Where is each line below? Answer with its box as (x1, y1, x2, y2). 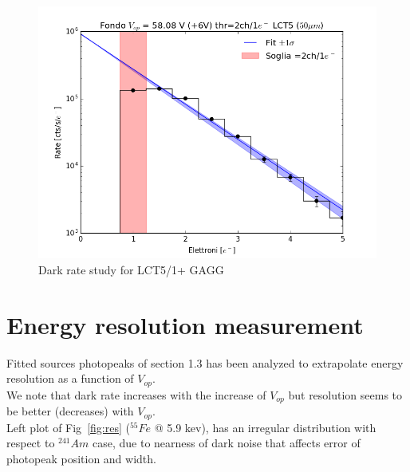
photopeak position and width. (6, 450, 156, 466)
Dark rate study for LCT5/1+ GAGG (38, 262, 224, 277)
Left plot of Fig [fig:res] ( (6, 419, 130, 435)
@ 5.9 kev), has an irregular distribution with (154, 419, 376, 435)
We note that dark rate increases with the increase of (6, 386, 266, 403)
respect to (6, 435, 55, 451)
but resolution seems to (288, 386, 403, 403)
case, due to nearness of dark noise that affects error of (92, 435, 361, 451)
